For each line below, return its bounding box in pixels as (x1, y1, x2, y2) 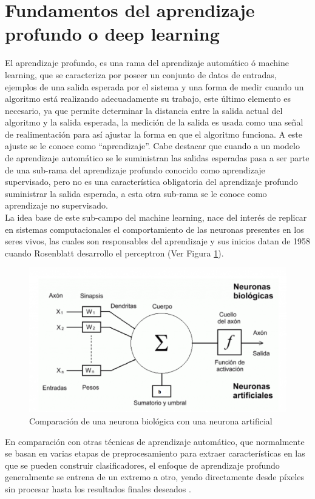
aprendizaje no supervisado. (5, 199, 108, 212)
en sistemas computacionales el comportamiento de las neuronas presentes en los (5, 223, 304, 235)
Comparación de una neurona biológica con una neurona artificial (29, 414, 273, 427)
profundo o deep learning (5, 21, 220, 46)
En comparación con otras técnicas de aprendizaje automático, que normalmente (5, 435, 305, 447)
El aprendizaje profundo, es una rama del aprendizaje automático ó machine (5, 56, 289, 69)
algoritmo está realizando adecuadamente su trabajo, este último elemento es (5, 92, 291, 105)
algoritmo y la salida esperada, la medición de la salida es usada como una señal (5, 116, 303, 129)
